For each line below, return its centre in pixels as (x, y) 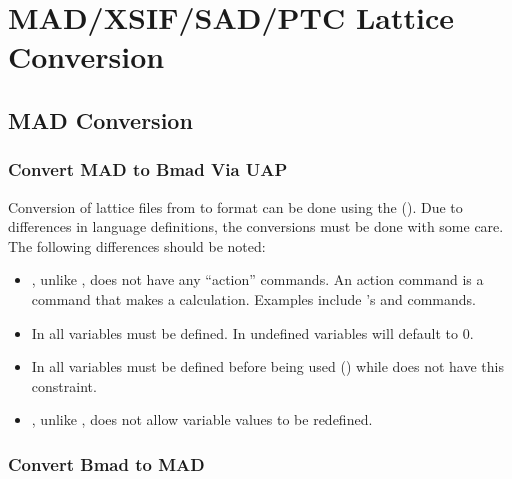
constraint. (64, 385)
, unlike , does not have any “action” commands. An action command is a (257, 279)
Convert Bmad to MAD (106, 463)
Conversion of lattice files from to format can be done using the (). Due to (235, 206)
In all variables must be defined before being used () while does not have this (267, 366)
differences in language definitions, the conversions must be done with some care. (256, 226)
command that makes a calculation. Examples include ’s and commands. (254, 298)
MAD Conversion (100, 119)
